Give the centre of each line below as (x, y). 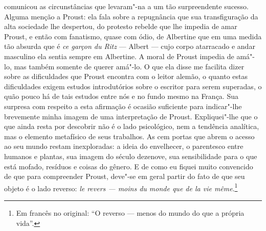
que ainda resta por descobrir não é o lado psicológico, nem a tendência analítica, (132, 126)
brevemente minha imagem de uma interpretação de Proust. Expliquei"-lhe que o (131, 116)
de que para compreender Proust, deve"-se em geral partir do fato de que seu (125, 176)
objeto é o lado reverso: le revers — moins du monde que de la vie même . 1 (121, 187)
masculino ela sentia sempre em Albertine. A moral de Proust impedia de (119, 56)
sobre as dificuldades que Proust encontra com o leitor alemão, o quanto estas (126, 76)
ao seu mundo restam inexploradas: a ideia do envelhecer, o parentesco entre (124, 146)
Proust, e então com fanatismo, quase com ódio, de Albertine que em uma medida (133, 36)
